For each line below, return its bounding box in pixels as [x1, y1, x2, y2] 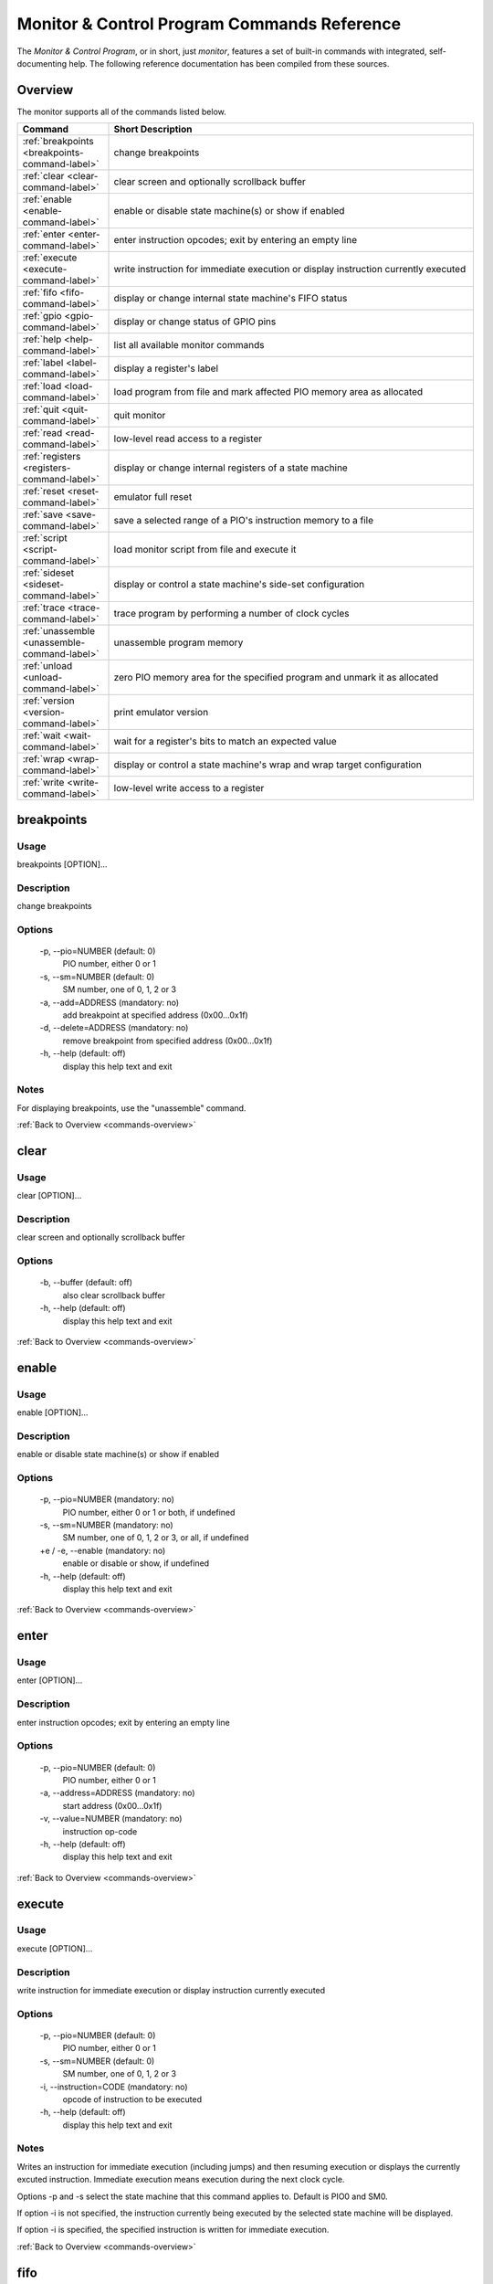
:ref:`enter [22, 228, 66, 241]
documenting [16, 58, 68, 69]
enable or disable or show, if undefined [62, 1558, 210, 1569]
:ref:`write [22, 777, 65, 789]
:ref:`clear [22, 170, 65, 183]
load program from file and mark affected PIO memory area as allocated [113, 386, 424, 398]
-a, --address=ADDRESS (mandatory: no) [39, 1787, 195, 1799]
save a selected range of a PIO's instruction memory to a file [113, 514, 374, 527]
